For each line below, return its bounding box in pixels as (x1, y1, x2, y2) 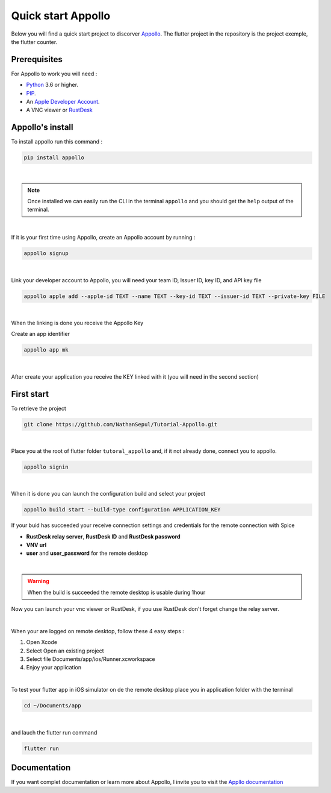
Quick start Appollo (11, 9, 111, 22)
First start (11, 389, 49, 399)
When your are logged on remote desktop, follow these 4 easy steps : (11, 627, 184, 634)
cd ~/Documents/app (23, 703, 81, 709)
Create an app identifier (11, 330, 70, 338)
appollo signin (23, 463, 69, 470)
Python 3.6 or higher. (26, 81, 78, 89)
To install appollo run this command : (11, 138, 102, 145)
